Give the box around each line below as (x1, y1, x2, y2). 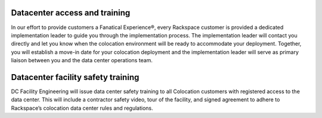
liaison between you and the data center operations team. (11, 57, 153, 64)
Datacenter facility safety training (11, 72, 140, 82)
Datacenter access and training (11, 8, 131, 18)
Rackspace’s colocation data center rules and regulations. (11, 104, 153, 111)
